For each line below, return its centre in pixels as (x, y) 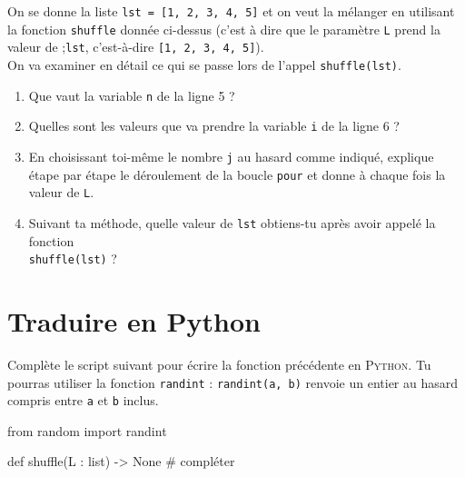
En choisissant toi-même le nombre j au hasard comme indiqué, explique (231, 156)
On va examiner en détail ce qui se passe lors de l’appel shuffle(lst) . (204, 64)
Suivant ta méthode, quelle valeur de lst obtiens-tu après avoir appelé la (232, 222)
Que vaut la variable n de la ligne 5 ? (132, 95)
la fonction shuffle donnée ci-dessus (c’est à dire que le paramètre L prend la (224, 29)
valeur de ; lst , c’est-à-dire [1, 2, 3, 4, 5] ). (136, 47)
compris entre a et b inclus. (83, 400)
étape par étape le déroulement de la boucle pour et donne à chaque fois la (237, 174)
